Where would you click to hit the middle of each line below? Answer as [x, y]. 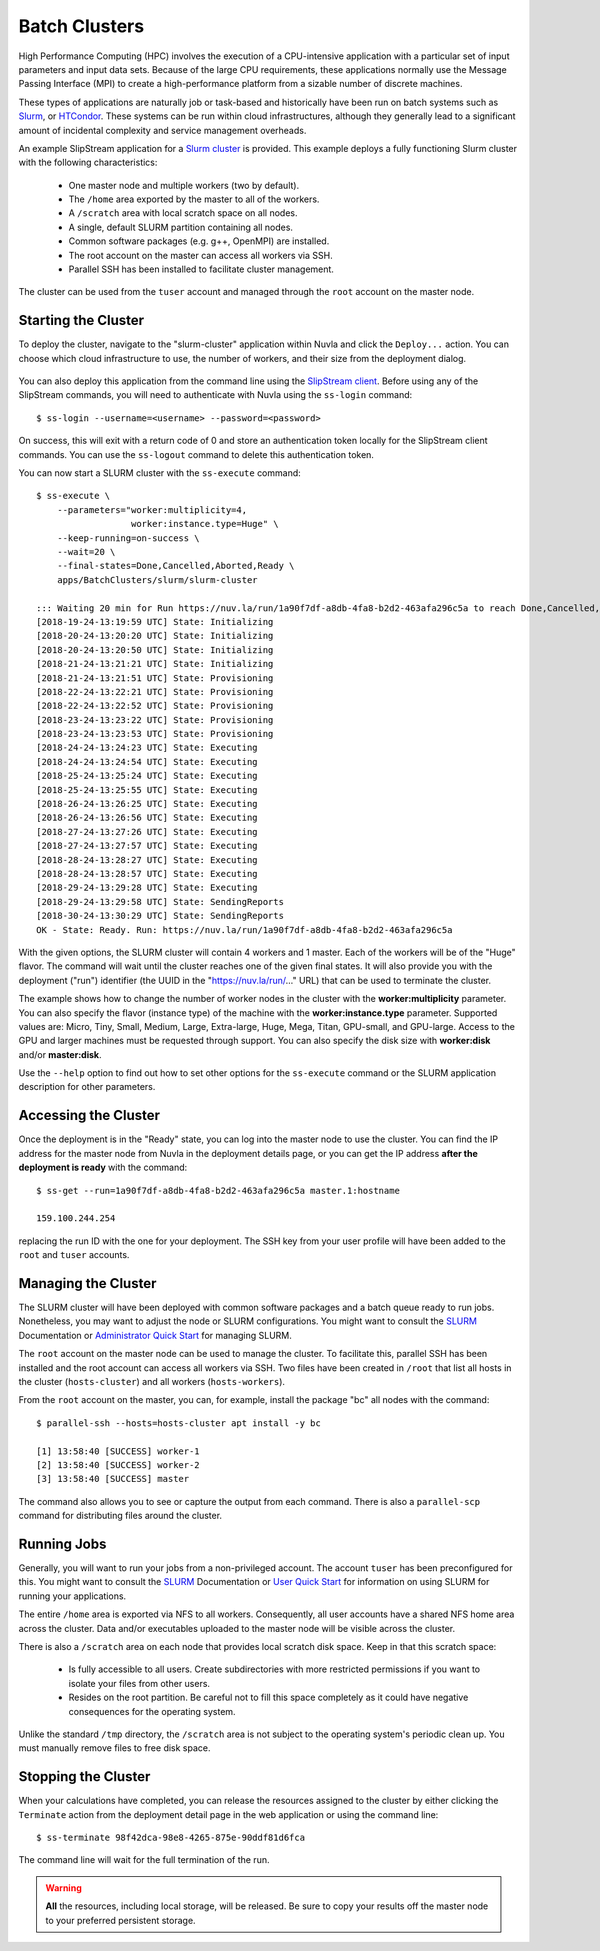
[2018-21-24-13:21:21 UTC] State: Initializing [155, 664]
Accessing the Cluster [89, 1115]
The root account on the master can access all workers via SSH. [201, 255]
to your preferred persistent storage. [120, 1920]
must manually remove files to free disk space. [114, 1748]
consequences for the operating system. [152, 1711]
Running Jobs [62, 1543]
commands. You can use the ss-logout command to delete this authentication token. [196, 454]
